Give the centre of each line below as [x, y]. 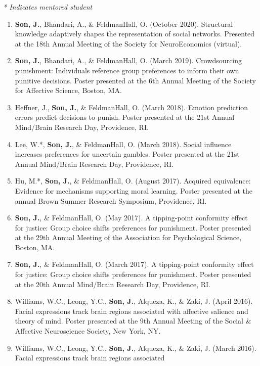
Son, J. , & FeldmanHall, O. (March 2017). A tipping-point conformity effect [134, 264]
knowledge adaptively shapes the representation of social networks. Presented [135, 34]
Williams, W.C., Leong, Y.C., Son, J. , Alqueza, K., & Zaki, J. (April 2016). [134, 301]
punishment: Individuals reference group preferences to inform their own [127, 70]
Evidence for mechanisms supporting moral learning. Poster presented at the [134, 190]
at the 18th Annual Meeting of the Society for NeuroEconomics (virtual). [128, 43]
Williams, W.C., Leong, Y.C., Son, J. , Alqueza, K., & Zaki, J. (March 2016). [136, 348]
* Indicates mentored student [48, 7]
